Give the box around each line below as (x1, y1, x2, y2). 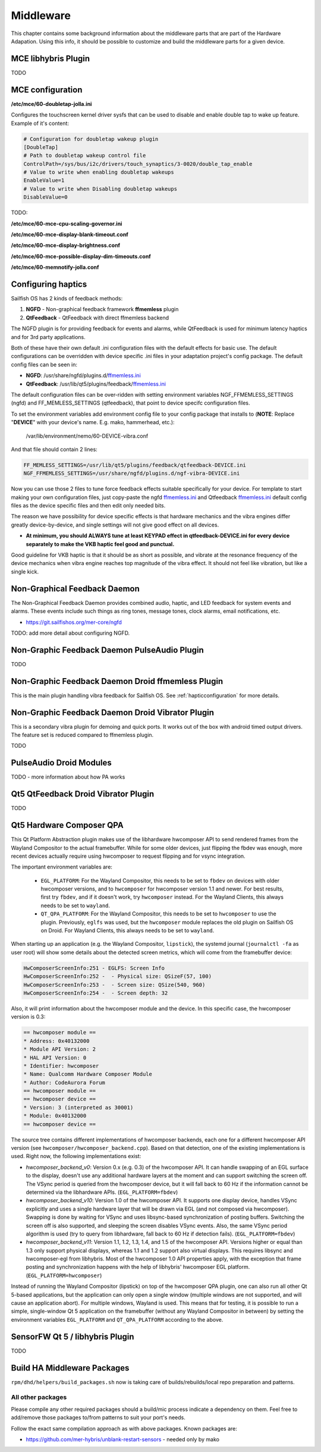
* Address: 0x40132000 (23, 1037, 90, 1044)
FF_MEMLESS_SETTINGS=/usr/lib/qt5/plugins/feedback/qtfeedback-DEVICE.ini (23, 462, 247, 468)
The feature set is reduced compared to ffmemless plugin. (11, 732, 154, 739)
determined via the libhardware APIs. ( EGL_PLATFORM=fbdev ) (26, 1188, 178, 1196)
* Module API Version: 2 (23, 1046, 96, 1053)
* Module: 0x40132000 (23, 1112, 87, 1119)
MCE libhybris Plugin (11, 54, 90, 64)
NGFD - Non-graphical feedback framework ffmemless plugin (26, 306, 179, 313)
